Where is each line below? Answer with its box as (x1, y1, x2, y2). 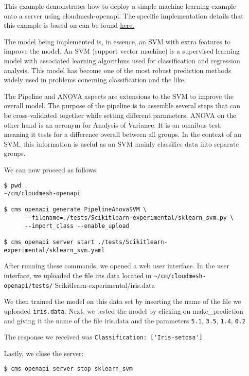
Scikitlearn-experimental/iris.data (54, 280, 155, 290)
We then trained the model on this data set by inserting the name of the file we (4, 296, 241, 306)
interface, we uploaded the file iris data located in (4, 270, 152, 280)
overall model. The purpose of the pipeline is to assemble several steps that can (4, 100, 240, 111)
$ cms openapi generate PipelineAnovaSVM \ (4, 206, 147, 213)
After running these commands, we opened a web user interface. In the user (4, 261, 230, 271)
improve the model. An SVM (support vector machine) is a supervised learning (4, 46, 240, 56)
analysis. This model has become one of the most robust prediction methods (4, 65, 231, 75)
